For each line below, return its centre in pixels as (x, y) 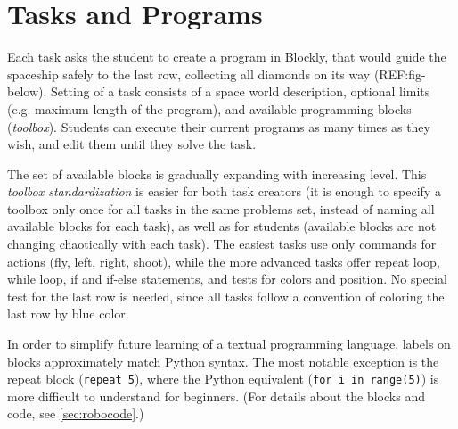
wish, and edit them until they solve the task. (132, 144)
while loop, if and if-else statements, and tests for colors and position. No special (227, 279)
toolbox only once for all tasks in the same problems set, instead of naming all (221, 208)
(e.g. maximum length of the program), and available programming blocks (209, 108)
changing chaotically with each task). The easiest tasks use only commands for (222, 244)
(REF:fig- (400, 74)
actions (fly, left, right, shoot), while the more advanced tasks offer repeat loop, (224, 261)
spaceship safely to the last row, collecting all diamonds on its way (189, 74)
